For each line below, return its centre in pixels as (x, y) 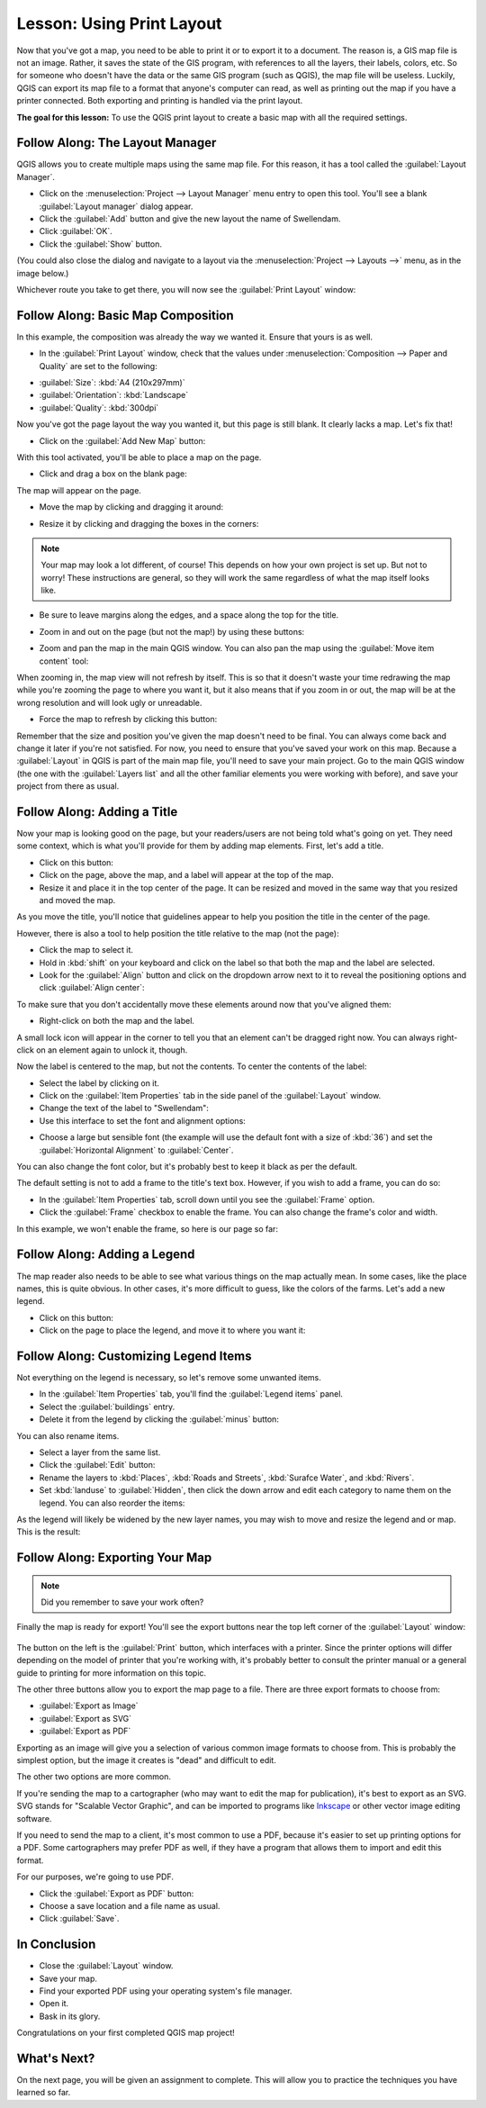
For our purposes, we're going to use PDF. (95, 1877)
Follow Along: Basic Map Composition (125, 315)
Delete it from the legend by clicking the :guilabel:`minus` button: (159, 1419)
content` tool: (64, 661)
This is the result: (49, 1532)
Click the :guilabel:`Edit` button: (97, 1465)
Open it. (54, 2004)
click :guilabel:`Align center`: (92, 988)
